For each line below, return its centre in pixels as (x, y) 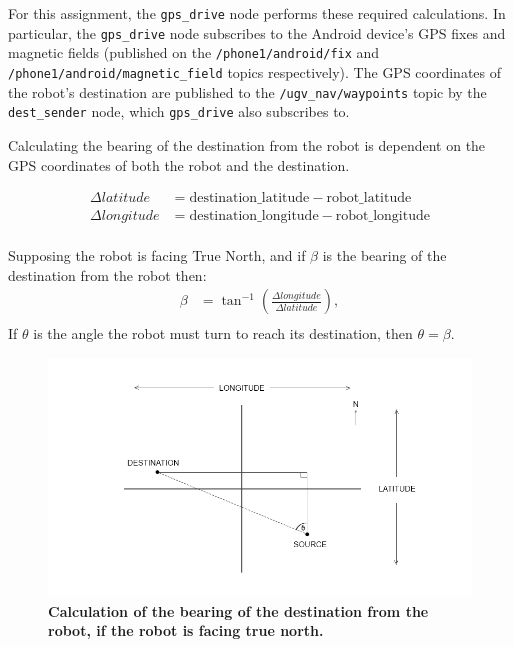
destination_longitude (254, 216)
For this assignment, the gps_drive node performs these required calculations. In (257, 13)
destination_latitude (249, 198)
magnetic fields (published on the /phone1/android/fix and (194, 52)
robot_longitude (382, 216)
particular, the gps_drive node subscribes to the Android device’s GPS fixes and (257, 32)
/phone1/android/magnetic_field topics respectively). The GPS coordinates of (255, 71)
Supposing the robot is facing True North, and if (157, 255)
